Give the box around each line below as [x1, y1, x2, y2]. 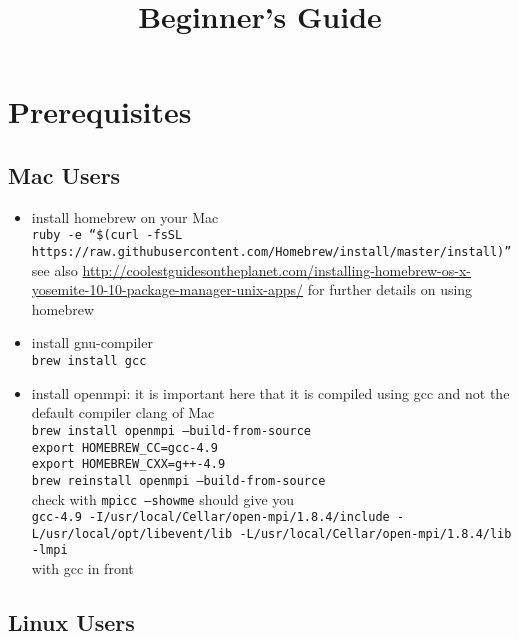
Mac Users [8, 159, 121, 190]
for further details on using [307, 279, 473, 300]
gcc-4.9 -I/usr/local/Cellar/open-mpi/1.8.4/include [31, 510, 390, 525]
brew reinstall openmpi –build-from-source [31, 473, 326, 488]
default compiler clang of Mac [31, 402, 215, 423]
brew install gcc [31, 354, 147, 369]
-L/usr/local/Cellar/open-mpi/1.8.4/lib [239, 526, 512, 541]
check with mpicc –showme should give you [31, 488, 295, 509]
